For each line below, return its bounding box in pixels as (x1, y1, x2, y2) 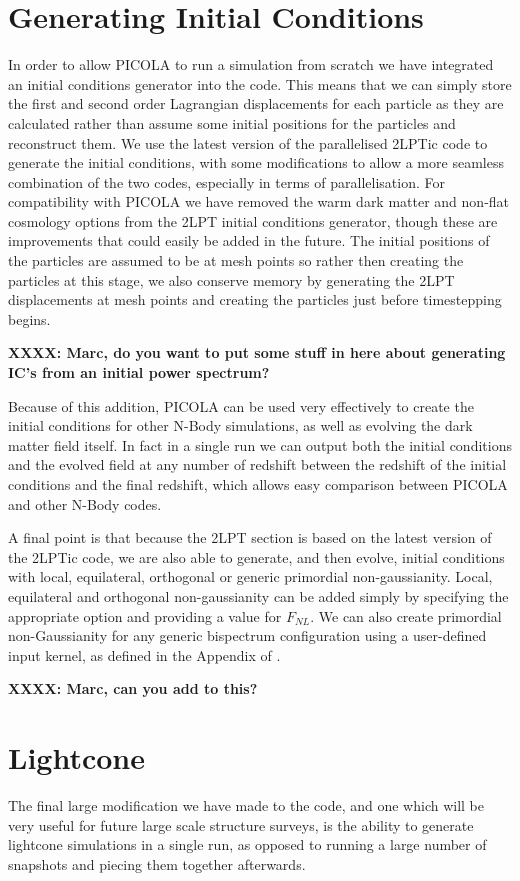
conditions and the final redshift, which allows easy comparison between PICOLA (8, 474, 508, 494)
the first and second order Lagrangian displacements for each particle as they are (8, 93, 504, 114)
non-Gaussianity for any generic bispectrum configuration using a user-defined (8, 625, 487, 646)
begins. (8, 308, 51, 329)
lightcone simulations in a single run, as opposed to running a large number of (8, 834, 487, 855)
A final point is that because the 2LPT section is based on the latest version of (8, 527, 492, 548)
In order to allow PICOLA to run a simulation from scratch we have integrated (8, 54, 494, 75)
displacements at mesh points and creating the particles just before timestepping (8, 289, 502, 310)
